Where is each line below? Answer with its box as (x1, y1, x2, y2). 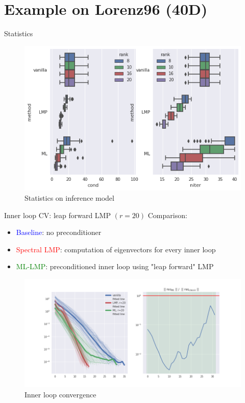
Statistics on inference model (24, 193, 114, 203)
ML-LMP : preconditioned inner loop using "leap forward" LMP (16, 261, 214, 272)
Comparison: (148, 209, 187, 220)
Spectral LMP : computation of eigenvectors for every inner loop (16, 244, 216, 254)
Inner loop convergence (24, 389, 96, 399)
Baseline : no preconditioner (16, 227, 102, 238)
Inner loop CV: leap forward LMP (4, 209, 111, 220)
